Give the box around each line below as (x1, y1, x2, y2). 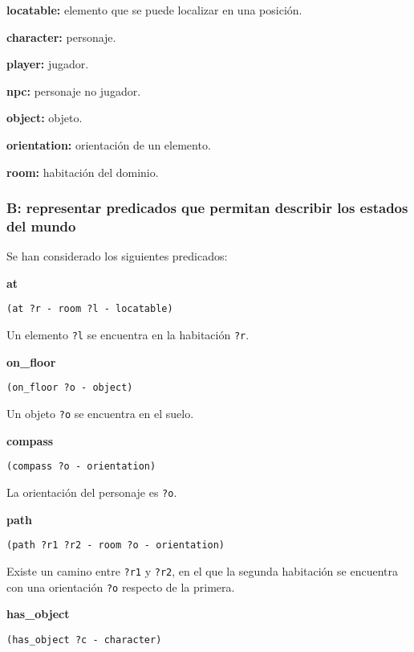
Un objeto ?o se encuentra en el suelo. (6, 405, 194, 422)
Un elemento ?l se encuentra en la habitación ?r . (6, 326, 250, 343)
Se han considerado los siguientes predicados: (6, 248, 228, 264)
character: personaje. (6, 28, 116, 45)
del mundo (6, 216, 76, 236)
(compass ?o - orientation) (6, 461, 156, 473)
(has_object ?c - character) (6, 634, 162, 646)
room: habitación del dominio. (6, 163, 159, 180)
